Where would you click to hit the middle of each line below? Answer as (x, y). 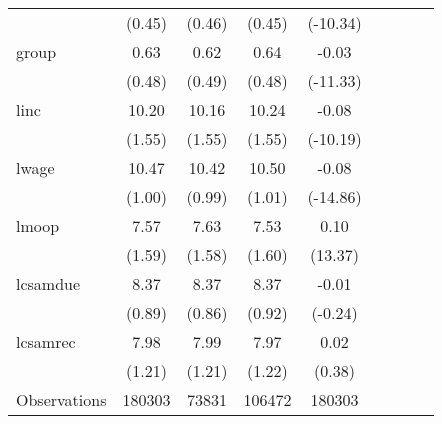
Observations (61, 399)
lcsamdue (48, 283)
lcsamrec (46, 341)
